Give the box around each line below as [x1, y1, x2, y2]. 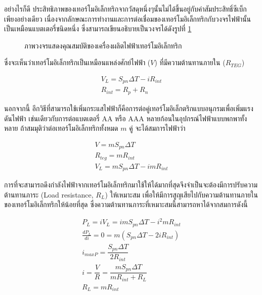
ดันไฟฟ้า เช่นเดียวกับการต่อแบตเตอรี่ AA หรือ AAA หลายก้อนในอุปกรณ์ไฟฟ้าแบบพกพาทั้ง [4, 113, 247, 123]
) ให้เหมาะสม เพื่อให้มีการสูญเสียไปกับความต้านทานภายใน [105, 189, 258, 200]
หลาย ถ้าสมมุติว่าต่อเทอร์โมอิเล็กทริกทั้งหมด [4, 123, 118, 133]
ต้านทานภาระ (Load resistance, [4, 189, 94, 200]
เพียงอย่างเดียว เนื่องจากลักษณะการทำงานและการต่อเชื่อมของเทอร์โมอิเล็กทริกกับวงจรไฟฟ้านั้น [4, 13, 251, 24]
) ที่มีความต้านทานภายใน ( [154, 57, 226, 68]
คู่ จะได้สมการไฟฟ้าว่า [129, 123, 186, 133]
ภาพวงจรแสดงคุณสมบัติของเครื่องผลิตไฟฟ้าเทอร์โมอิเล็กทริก [24, 40, 182, 51]
